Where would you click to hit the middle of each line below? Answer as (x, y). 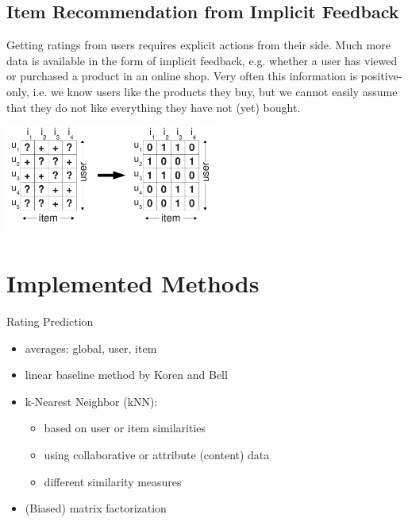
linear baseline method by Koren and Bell (126, 375)
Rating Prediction (50, 321)
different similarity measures (113, 481)
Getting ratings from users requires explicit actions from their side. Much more (198, 45)
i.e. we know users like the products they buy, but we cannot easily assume (215, 91)
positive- (381, 76)
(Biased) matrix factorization (96, 508)
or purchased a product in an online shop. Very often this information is (182, 76)
